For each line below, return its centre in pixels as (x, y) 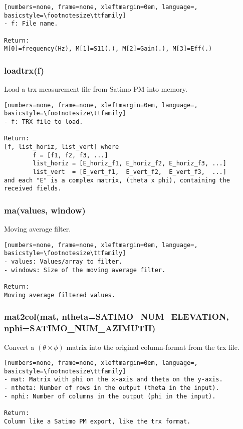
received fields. (33, 189)
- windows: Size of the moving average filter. (85, 270)
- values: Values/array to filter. (63, 262)
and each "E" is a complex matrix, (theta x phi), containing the (117, 180)
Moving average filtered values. (60, 295)
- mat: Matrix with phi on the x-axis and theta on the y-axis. (113, 380)
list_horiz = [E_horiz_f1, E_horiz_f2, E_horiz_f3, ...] (130, 164)
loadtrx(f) (24, 70)
